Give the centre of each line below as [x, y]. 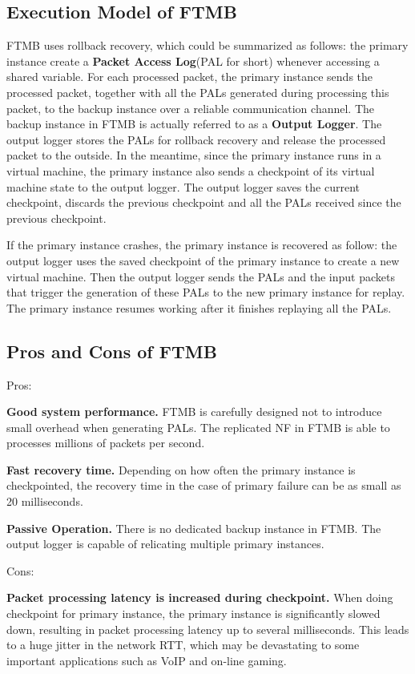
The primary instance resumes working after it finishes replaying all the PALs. [199, 307]
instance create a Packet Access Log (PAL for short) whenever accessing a [193, 61]
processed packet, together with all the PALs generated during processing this [198, 92]
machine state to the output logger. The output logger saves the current [183, 186]
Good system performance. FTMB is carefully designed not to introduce [194, 412]
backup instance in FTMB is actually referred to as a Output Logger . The [194, 124]
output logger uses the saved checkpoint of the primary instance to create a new [203, 260]
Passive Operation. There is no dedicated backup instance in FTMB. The [194, 528]
